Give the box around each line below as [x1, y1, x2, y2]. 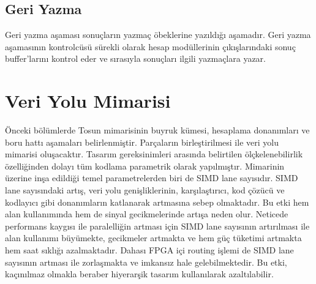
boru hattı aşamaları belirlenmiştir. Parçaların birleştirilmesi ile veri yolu [5, 135, 279, 148]
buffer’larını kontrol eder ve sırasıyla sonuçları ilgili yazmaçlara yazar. [5, 52, 266, 65]
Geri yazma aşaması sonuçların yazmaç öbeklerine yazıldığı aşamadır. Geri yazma [5, 28, 311, 41]
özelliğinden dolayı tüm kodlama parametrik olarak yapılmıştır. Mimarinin [5, 159, 285, 172]
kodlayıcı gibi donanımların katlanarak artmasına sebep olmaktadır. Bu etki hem [5, 195, 309, 208]
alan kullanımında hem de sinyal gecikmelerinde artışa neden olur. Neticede [5, 207, 288, 220]
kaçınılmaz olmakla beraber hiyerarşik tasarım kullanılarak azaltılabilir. [5, 267, 274, 280]
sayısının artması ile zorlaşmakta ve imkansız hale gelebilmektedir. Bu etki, [5, 255, 287, 268]
